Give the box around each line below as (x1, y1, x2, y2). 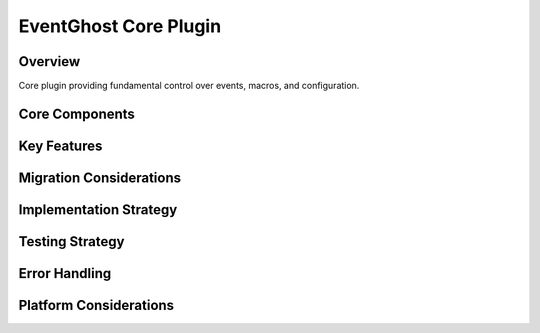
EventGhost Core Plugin (18, 15, 222, 37)
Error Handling (18, 265, 112, 282)
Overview (18, 53, 81, 70)
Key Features (18, 137, 103, 154)
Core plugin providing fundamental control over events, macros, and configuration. (18, 80, 360, 92)
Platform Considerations (18, 296, 175, 314)
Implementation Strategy (18, 201, 178, 218)
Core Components (18, 105, 135, 122)
